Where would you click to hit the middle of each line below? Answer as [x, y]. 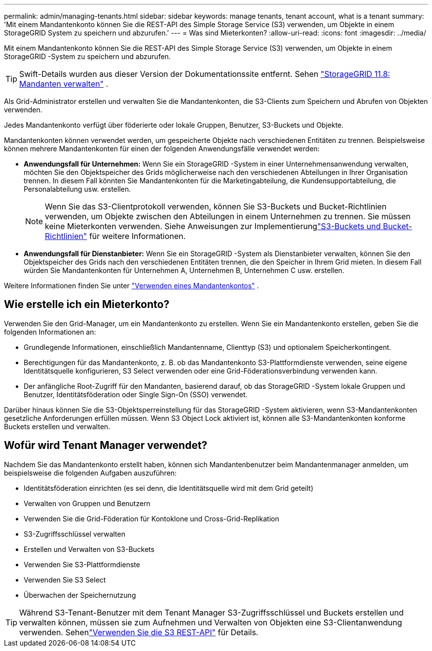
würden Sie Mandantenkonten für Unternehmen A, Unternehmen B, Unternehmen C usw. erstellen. [184, 270]
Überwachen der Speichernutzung [80, 595]
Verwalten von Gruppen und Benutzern [87, 503]
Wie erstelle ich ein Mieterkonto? [87, 305]
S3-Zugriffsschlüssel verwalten [74, 534]
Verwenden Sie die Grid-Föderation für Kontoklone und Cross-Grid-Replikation [151, 518]
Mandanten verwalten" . [64, 84]
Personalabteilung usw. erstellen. [77, 189]
